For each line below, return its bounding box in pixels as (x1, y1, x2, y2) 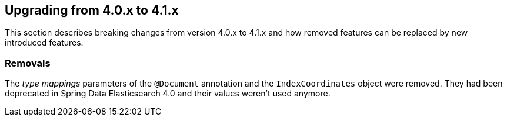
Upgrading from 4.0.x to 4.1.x (5, 3, 179, 18)
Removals (5, 57, 51, 69)
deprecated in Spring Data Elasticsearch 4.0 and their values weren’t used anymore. (5, 88, 331, 99)
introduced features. (5, 37, 84, 48)
